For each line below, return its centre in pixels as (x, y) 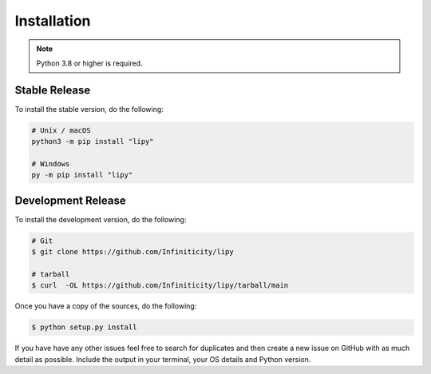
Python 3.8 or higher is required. (89, 63)
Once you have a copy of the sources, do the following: (106, 306)
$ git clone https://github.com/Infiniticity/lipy (133, 252)
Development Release (71, 200)
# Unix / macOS (61, 130)
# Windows (51, 164)
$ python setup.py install (84, 327)
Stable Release (53, 90)
